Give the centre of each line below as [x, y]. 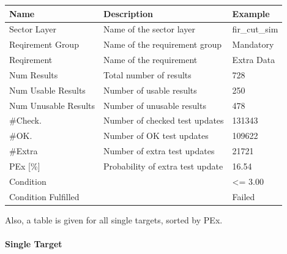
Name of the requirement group [163, 44]
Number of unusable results [155, 105]
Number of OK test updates [156, 136]
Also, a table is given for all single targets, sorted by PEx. [114, 219]
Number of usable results [150, 90]
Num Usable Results [47, 90]
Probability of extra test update [163, 166]
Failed [244, 196]
